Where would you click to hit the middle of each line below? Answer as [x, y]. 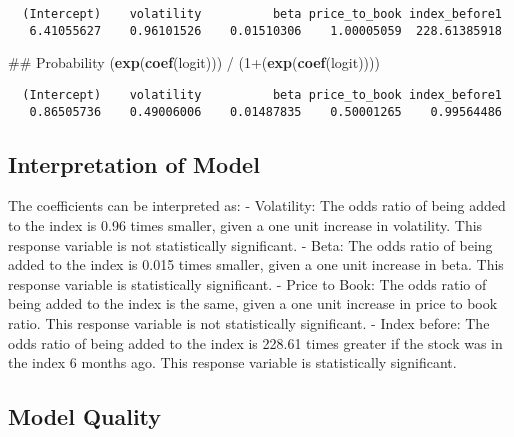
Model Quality [85, 416]
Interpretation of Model [134, 163]
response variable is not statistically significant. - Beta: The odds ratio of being [250, 244]
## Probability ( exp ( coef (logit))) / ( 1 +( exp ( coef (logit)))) [194, 62]
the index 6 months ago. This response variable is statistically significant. [232, 362]
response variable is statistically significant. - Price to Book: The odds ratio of [247, 283]
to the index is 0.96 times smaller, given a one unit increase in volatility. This [245, 225]
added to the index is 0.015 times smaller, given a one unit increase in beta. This [256, 264]
